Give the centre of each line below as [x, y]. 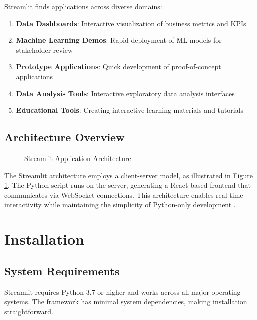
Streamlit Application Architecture [78, 158]
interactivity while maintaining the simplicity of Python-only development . [120, 204]
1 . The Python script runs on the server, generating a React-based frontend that [127, 185]
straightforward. [29, 311]
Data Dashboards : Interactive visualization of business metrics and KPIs [131, 23]
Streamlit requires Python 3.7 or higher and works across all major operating [122, 292]
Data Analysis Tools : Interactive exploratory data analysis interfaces [125, 93]
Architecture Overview [64, 137]
